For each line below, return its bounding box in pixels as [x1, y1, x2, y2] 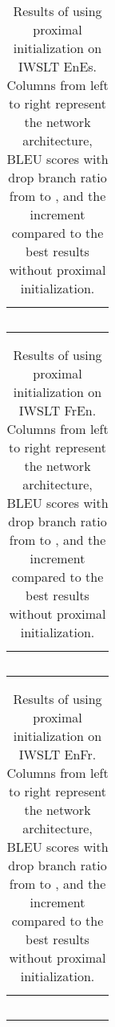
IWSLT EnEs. [18, 57, 97, 76]
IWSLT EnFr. [18, 745, 97, 763]
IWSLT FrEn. [18, 401, 97, 419]
